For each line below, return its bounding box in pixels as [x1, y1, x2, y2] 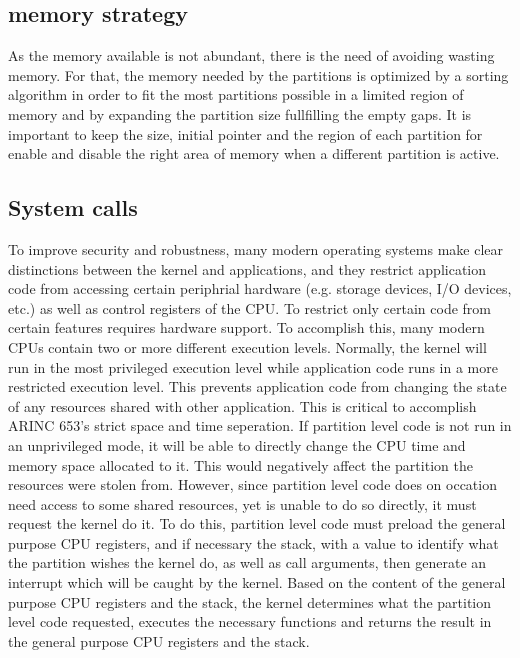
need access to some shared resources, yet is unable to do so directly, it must [8, 493, 477, 514]
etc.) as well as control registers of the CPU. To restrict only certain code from [8, 297, 492, 318]
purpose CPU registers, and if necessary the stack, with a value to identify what [8, 532, 499, 553]
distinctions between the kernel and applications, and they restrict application [8, 258, 487, 279]
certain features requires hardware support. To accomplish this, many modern [8, 317, 485, 338]
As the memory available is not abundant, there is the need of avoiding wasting [8, 45, 495, 66]
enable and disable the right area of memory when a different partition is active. [8, 143, 500, 164]
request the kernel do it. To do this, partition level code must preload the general [8, 513, 506, 534]
